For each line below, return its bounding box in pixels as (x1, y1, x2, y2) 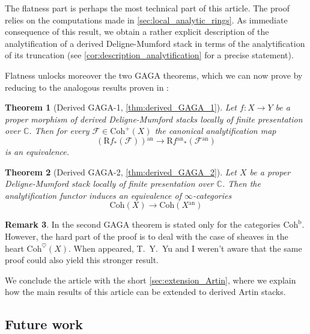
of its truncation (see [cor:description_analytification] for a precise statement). (5, 49, 294, 61)
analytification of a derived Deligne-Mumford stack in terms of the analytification (5, 37, 305, 49)
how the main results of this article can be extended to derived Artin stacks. (5, 285, 286, 298)
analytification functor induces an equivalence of (5, 189, 181, 201)
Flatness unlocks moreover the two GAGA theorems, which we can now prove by (5, 68, 303, 81)
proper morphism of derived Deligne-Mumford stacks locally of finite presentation (5, 112, 303, 125)
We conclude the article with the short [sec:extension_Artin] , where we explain (5, 273, 296, 286)
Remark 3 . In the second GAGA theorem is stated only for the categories (5, 218, 281, 231)
